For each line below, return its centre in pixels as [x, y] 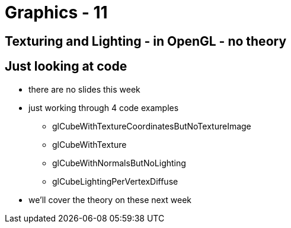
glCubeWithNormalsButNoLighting [119, 163]
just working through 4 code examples [104, 107]
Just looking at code [66, 66]
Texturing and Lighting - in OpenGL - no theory [146, 41]
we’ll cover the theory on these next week [110, 199]
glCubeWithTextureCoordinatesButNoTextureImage [152, 126]
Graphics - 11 [56, 12]
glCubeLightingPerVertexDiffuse [115, 181]
